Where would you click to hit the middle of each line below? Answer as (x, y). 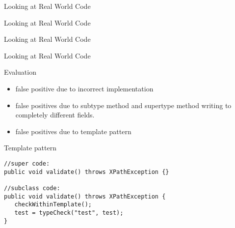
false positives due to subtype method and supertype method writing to (123, 105)
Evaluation (20, 72)
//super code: (27, 163)
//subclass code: (32, 188)
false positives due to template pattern (73, 131)
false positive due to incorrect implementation (84, 88)
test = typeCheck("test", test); (69, 213)
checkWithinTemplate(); (53, 205)
